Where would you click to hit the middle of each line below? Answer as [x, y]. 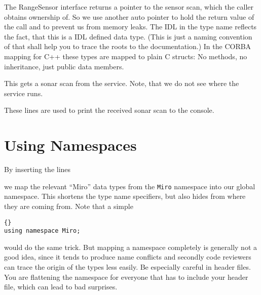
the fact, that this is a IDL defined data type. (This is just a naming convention [128, 36]
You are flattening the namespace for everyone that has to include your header [126, 277]
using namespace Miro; [42, 231]
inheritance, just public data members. [64, 66]
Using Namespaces [70, 145]
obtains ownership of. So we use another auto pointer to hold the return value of [129, 16]
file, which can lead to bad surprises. [61, 287]
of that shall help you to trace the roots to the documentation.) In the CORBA [128, 46]
